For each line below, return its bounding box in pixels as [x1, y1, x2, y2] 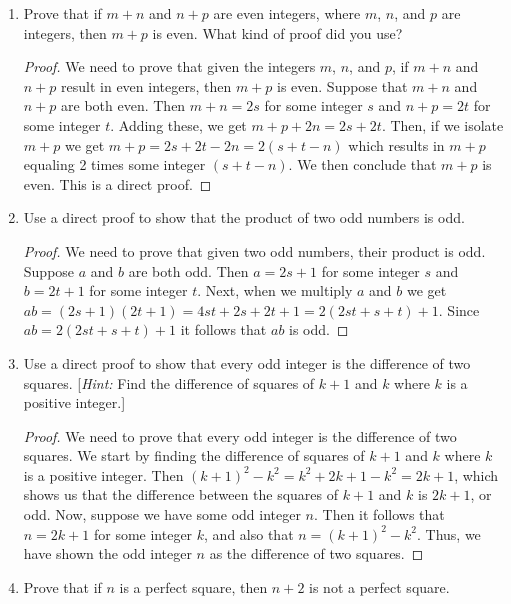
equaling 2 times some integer [23, 154, 206, 175]
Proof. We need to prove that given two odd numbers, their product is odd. [23, 240, 486, 261]
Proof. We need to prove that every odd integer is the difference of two [23, 425, 457, 446]
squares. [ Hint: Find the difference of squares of [23, 372, 315, 393]
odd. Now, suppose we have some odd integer [23, 504, 301, 525]
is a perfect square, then [119, 576, 268, 597]
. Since [438, 299, 480, 320]
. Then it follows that [314, 504, 445, 525]
